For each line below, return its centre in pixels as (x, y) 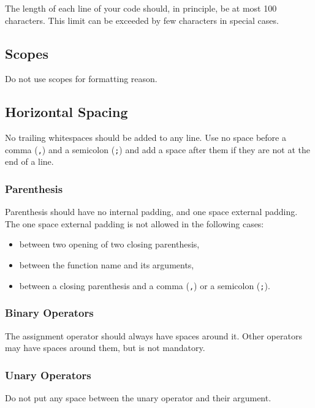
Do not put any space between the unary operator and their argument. (138, 397)
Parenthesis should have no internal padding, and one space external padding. (151, 212)
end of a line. (29, 161)
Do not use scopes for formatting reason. (81, 79)
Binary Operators (49, 313)
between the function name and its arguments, (107, 265)
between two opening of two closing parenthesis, (109, 244)
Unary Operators (48, 375)
